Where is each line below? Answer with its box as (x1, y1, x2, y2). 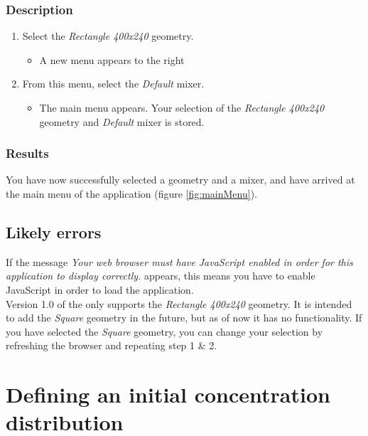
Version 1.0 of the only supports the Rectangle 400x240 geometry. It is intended (6, 296, 352, 311)
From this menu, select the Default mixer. (22, 76, 205, 91)
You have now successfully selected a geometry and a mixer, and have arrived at (6, 172, 355, 187)
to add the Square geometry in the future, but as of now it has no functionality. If (6, 310, 362, 325)
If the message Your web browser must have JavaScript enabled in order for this (6, 254, 353, 269)
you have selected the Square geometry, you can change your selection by (6, 324, 323, 339)
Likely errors (6, 220, 102, 243)
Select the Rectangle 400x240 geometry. (22, 28, 194, 43)
